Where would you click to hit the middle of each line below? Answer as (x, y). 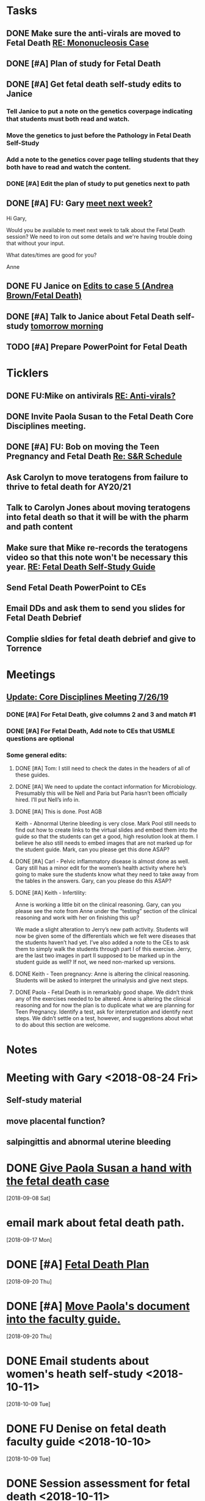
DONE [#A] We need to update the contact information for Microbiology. (106, 787)
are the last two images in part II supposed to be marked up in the (98, 955)
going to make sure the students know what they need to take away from (107, 875)
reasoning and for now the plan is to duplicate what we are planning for (105, 1006)
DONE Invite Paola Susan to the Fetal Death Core (100, 416)
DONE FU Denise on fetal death (86, 1428)
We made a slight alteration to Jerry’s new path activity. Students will (102, 930)
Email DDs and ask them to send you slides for (96, 608)
